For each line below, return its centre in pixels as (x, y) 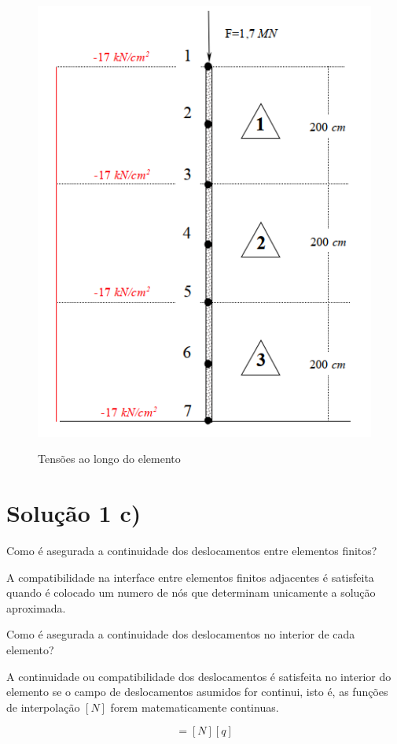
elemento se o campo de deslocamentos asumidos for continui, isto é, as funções (197, 692)
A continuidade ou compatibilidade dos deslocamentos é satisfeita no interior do (199, 676)
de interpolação (43, 707)
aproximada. (36, 607)
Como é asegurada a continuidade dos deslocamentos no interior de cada (181, 634)
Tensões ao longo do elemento (109, 459)
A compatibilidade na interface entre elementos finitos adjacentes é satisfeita (190, 577)
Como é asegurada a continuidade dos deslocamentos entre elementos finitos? (192, 550)
